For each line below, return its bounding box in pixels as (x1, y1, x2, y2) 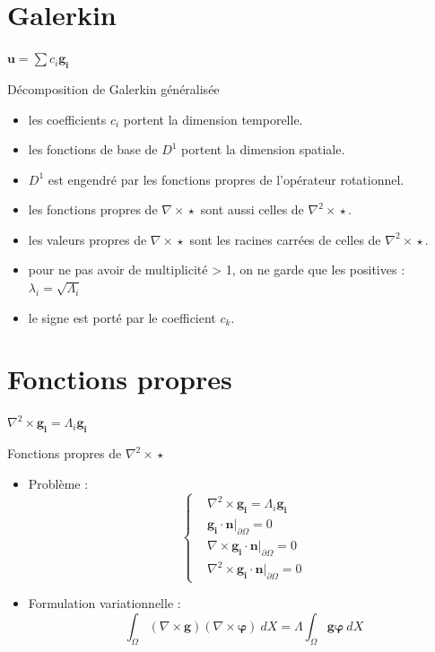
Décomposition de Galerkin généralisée (7, 79, 220, 98)
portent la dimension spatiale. (181, 140, 345, 159)
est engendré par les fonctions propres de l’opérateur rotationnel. (48, 170, 405, 188)
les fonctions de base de (28, 140, 158, 159)
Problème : (28, 474, 89, 492)
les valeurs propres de (28, 230, 147, 248)
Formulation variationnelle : (28, 594, 181, 613)
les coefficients (28, 109, 107, 128)
